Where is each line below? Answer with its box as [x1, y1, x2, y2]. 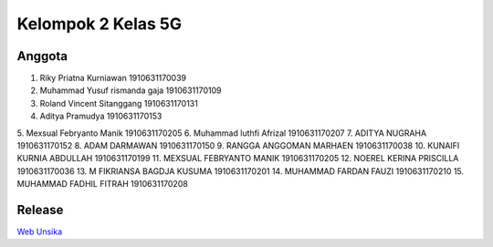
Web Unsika [16, 226, 63, 237]
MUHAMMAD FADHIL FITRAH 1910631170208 [16, 179, 189, 190]
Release [16, 202, 64, 218]
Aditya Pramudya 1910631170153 [39, 110, 163, 122]
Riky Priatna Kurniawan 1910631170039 [39, 73, 187, 84]
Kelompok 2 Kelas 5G [16, 14, 183, 34]
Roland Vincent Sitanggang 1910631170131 [39, 98, 198, 108]
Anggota [16, 48, 68, 64]
